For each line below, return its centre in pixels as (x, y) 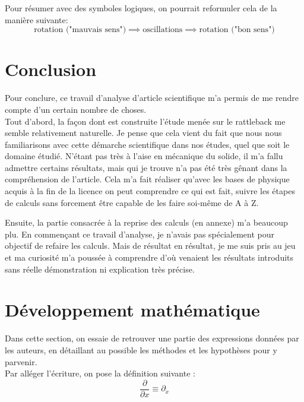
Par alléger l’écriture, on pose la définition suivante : (100, 373)
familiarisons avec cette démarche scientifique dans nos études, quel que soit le (147, 144)
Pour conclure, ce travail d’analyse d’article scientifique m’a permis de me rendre (152, 98)
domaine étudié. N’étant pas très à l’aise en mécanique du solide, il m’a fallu (144, 156)
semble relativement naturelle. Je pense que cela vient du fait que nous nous (143, 133)
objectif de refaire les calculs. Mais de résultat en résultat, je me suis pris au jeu (150, 246)
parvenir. (21, 361)
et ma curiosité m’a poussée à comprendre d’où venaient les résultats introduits (149, 257)
